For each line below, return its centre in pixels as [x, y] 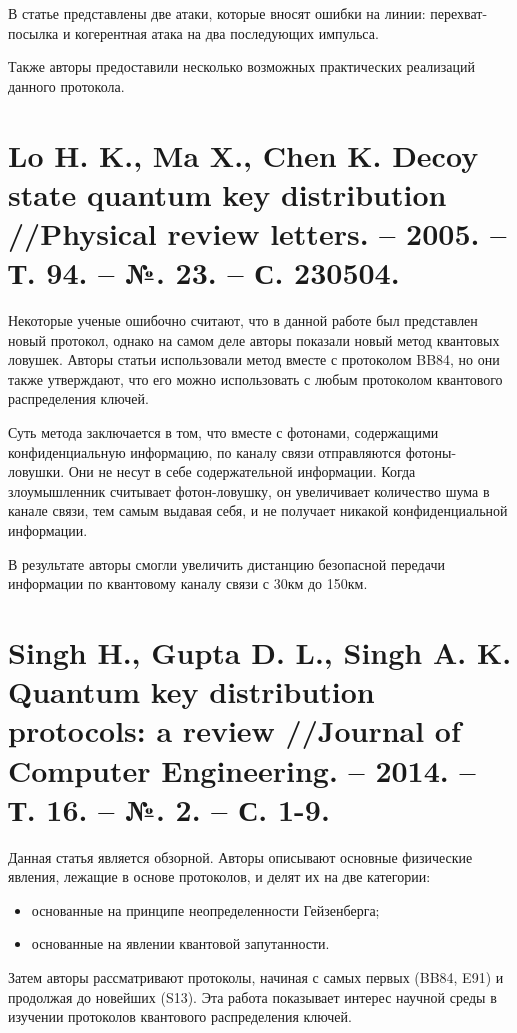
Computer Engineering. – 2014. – [242, 769]
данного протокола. [66, 85]
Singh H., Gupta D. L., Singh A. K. [260, 651]
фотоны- [431, 451]
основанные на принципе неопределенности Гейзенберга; [205, 909]
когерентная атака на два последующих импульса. [227, 32]
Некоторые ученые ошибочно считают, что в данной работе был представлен [243, 320]
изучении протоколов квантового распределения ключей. [180, 1016]
